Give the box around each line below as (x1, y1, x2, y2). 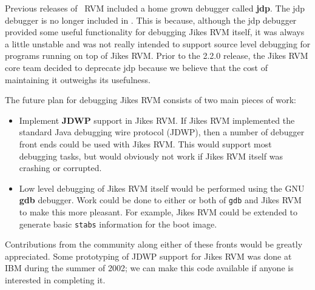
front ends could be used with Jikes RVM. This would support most (19, 137, 272, 150)
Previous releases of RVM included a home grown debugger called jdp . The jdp (5, 2, 305, 14)
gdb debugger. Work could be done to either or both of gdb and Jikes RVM (19, 194, 302, 206)
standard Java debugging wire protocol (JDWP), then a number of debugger (19, 126, 305, 138)
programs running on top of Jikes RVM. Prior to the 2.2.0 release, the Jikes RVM (5, 49, 308, 62)
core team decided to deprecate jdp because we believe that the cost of (5, 61, 268, 73)
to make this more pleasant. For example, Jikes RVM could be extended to (19, 205, 297, 218)
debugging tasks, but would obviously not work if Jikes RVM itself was (19, 149, 283, 162)
